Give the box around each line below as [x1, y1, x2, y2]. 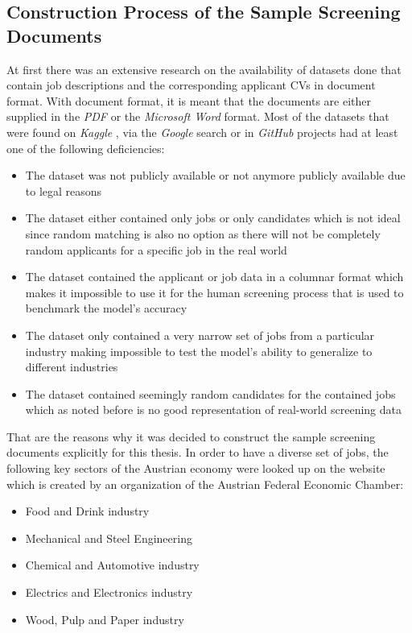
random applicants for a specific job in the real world [25, 241, 287, 258]
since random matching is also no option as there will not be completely [25, 225, 381, 242]
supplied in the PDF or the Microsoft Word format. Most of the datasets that [6, 108, 389, 125]
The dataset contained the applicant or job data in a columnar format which [25, 268, 404, 285]
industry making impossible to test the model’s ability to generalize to [25, 342, 373, 359]
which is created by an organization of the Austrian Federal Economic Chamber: [6, 475, 404, 492]
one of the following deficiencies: [6, 139, 165, 156]
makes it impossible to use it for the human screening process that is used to [25, 283, 404, 300]
